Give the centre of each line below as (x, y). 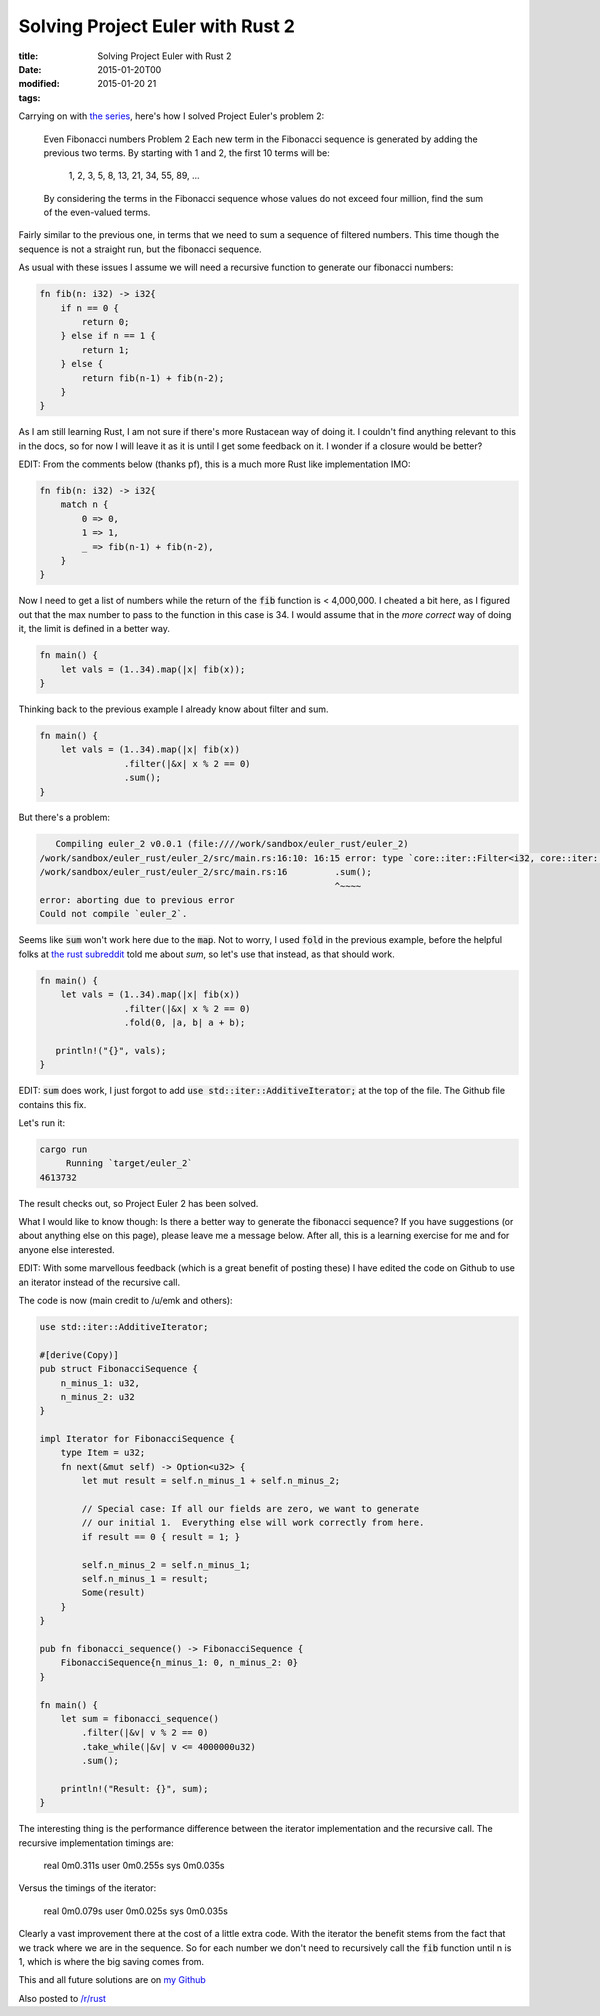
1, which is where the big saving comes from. (111, 1961)
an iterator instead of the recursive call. (99, 1282)
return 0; (105, 321)
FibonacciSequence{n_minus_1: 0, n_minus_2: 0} (179, 1663)
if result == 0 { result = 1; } (160, 1536)
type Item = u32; (103, 1453)
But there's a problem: (64, 817)
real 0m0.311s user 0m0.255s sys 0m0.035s (134, 1866)
